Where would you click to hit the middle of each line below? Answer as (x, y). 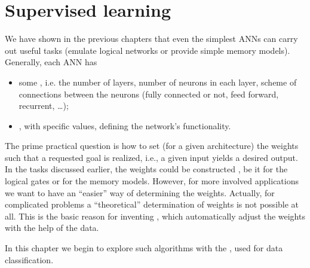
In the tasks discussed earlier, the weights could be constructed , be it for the (146, 169)
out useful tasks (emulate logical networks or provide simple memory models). (148, 50)
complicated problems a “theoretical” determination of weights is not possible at (152, 204)
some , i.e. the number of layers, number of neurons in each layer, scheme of (158, 82)
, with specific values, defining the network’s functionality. (125, 125)
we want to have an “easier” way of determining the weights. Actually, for (140, 192)
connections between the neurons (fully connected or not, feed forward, (149, 94)
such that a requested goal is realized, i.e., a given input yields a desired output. (151, 157)
